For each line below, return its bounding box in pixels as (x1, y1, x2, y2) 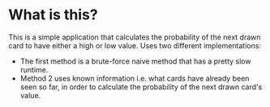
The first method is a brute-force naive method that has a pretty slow (19, 56, 251, 66)
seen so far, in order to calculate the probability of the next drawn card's (19, 82, 263, 92)
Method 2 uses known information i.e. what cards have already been (19, 73, 250, 83)
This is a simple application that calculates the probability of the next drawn (8, 32, 261, 42)
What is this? (8, 6, 99, 24)
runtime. (19, 64, 49, 74)
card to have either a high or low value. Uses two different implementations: (8, 40, 262, 50)
